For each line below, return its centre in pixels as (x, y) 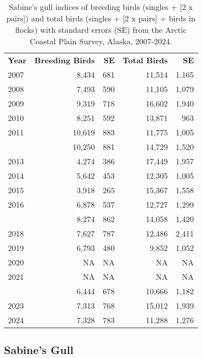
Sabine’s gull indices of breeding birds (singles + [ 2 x (101, 7)
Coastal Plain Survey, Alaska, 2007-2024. (101, 41)
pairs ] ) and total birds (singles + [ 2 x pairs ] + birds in (101, 18)
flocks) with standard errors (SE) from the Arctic (101, 30)
